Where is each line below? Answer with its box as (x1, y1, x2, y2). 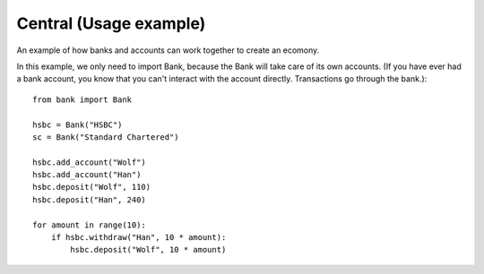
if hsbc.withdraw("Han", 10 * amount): (50, 233, 227, 243)
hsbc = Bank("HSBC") (32, 119, 123, 130)
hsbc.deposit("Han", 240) (32, 194, 147, 205)
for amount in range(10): (32, 219, 147, 230)
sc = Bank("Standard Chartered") (32, 132, 179, 142)
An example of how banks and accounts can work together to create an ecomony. (16, 45, 320, 56)
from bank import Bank (32, 94, 133, 105)
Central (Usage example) (16, 13, 206, 33)
